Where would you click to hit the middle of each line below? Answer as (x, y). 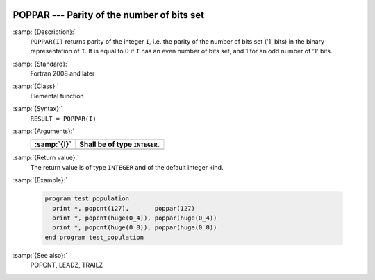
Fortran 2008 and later (62, 73)
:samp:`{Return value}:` (46, 158)
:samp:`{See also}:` (40, 255)
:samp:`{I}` (53, 144)
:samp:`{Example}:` (40, 180)
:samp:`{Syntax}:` (38, 109)
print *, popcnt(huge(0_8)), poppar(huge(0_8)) (135, 228)
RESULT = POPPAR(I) (63, 119)
